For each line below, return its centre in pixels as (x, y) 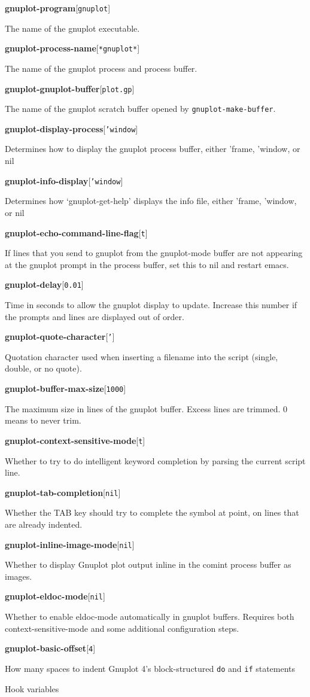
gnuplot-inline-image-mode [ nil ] (70, 544)
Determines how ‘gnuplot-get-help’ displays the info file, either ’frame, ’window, (151, 201)
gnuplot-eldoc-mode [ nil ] (55, 596)
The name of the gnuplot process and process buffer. (101, 68)
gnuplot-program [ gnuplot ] (58, 8)
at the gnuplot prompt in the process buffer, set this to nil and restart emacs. (147, 264)
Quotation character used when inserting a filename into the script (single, (142, 356)
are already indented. (44, 524)
